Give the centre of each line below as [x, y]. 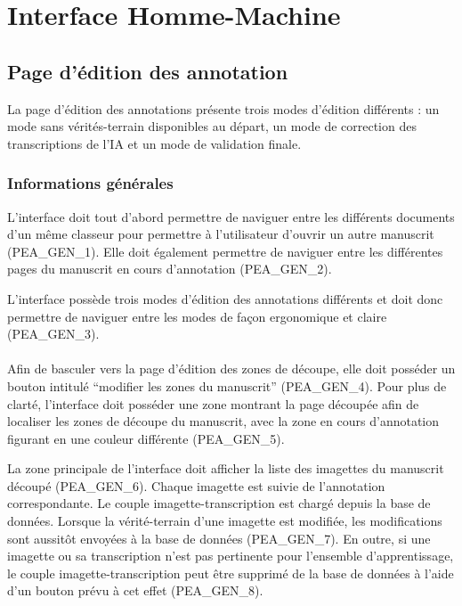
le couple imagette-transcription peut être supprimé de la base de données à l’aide [231, 573]
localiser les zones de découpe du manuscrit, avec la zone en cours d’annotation [223, 421]
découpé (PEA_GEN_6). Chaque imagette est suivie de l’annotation [196, 485]
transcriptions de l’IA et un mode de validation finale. [154, 143]
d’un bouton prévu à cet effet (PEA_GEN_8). [135, 590]
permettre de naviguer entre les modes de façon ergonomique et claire [197, 316]
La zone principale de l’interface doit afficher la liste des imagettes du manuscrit [226, 468]
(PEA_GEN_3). [53, 334]
